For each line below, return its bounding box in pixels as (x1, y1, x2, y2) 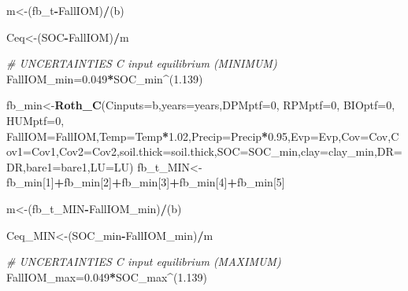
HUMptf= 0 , (6, 112, 65, 128)
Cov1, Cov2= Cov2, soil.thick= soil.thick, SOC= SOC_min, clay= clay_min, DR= (31, 143, 402, 160)
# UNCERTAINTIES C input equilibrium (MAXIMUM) (6, 253, 281, 270)
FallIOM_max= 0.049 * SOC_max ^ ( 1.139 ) (6, 268, 207, 285)
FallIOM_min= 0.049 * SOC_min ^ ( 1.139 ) (6, 70, 203, 87)
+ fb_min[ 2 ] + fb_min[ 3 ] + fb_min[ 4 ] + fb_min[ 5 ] (54, 174, 285, 190)
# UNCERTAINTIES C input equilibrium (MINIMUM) (6, 55, 277, 72)
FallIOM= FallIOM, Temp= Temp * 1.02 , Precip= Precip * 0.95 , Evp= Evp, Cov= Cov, (6, 127, 391, 144)
